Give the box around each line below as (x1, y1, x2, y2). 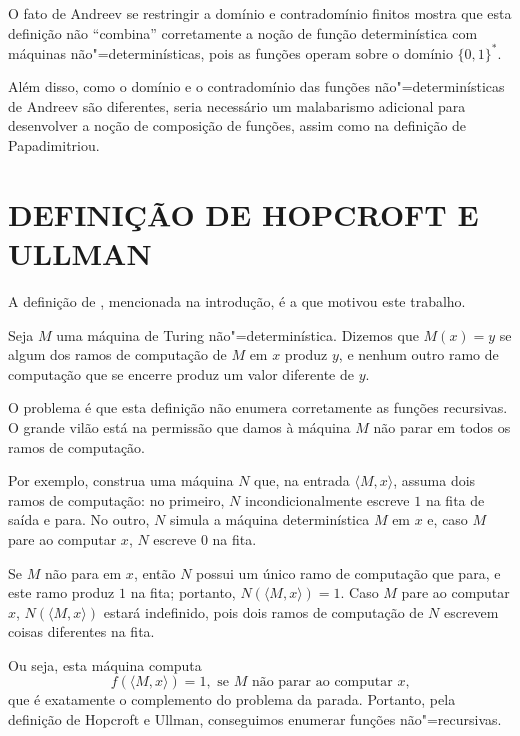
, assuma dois (393, 470, 476, 491)
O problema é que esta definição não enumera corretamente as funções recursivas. (8, 397, 508, 418)
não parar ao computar (251, 675, 393, 690)
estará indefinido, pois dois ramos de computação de (103, 601, 424, 622)
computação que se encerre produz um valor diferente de (8, 363, 354, 384)
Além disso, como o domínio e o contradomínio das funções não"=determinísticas (8, 76, 505, 97)
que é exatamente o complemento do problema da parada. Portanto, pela (8, 689, 456, 710)
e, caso (427, 509, 468, 530)
